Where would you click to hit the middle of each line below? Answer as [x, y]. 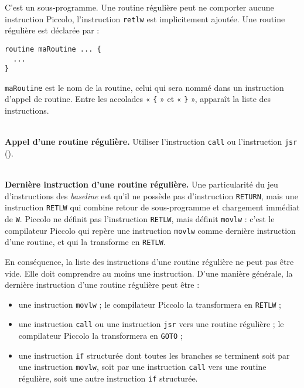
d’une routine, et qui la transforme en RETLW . [85, 242]
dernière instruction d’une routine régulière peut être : [102, 285]
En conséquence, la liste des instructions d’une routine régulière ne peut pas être [149, 262]
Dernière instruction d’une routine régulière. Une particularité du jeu [141, 184]
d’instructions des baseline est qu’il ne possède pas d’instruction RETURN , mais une [151, 195]
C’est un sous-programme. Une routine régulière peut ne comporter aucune [139, 7]
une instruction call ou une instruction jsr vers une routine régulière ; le [151, 324]
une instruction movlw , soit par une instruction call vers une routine [142, 367]
